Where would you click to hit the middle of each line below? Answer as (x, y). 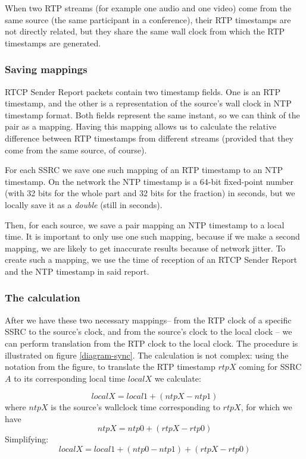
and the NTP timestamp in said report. (77, 271)
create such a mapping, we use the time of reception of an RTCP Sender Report (151, 260)
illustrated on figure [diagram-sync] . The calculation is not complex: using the (147, 355)
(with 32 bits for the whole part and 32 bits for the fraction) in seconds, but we (150, 193)
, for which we (266, 407)
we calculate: (178, 378)
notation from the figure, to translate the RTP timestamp (110, 367)
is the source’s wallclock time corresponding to (135, 407)
